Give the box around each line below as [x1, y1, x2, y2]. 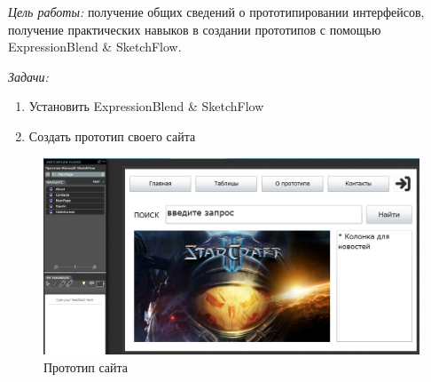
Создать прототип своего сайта [28, 126, 196, 145]
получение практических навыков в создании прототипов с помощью [8, 20, 381, 38]
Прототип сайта [43, 357, 129, 376]
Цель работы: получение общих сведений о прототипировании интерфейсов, [8, 3, 425, 20]
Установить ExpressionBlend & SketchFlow [28, 97, 264, 115]
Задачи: [8, 67, 49, 85]
